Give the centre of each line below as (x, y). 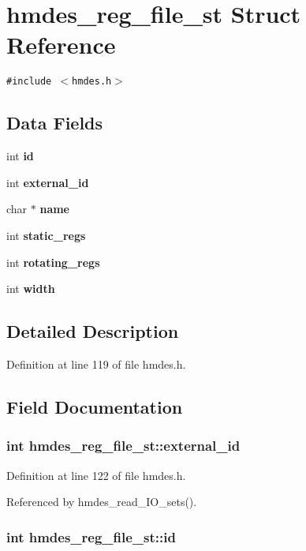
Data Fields (55, 123)
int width (31, 289)
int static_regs (46, 235)
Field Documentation (95, 406)
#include (29, 82)
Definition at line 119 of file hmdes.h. (96, 364)
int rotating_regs (53, 262)
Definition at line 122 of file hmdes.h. (96, 475)
